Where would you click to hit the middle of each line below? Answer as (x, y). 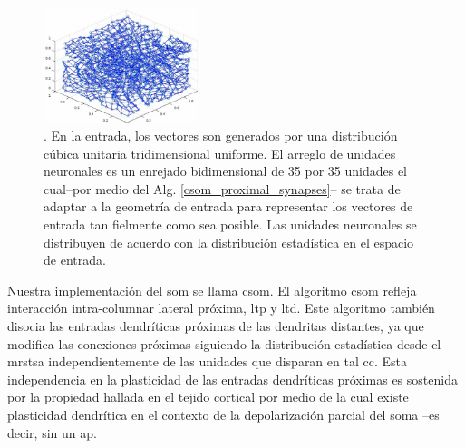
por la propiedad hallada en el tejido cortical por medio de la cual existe (208, 397)
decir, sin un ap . (52, 432)
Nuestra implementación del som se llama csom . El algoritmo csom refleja (212, 290)
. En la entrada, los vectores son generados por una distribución (221, 136)
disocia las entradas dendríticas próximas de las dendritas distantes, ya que (216, 326)
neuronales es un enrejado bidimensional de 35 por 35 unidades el (226, 171)
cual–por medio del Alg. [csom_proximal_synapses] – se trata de (222, 188)
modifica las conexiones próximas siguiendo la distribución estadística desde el (224, 343)
